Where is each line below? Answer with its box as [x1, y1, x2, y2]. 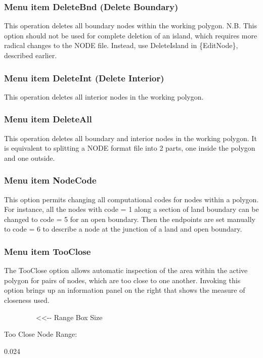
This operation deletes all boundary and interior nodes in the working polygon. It [4, 132, 257, 143]
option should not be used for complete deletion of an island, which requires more [4, 30, 257, 40]
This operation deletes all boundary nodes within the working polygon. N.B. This [4, 20, 257, 31]
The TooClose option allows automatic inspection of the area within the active [4, 265, 248, 276]
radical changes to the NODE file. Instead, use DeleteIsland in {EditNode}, [4, 40, 238, 51]
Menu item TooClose [4, 245, 91, 257]
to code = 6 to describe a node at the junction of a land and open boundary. [4, 223, 242, 234]
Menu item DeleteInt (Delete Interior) [4, 71, 164, 84]
